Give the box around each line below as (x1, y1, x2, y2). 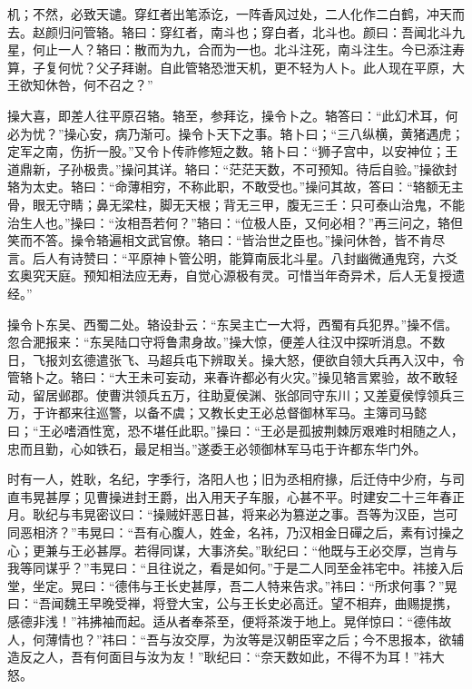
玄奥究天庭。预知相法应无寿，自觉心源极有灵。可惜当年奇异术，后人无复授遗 (7, 266, 465, 285)
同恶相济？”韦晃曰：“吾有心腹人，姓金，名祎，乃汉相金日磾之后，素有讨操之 (7, 523, 465, 542)
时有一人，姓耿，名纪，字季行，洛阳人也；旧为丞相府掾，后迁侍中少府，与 (7, 469, 452, 488)
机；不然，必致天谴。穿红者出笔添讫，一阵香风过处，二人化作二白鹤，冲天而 (7, 5, 465, 23)
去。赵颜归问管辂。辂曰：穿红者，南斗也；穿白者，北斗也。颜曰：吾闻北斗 (7, 22, 452, 41)
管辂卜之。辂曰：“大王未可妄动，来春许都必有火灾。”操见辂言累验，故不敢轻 (7, 368, 458, 387)
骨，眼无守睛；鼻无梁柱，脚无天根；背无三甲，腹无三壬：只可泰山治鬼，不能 (7, 194, 465, 213)
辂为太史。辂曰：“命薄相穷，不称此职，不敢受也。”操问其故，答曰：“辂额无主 (7, 177, 464, 196)
